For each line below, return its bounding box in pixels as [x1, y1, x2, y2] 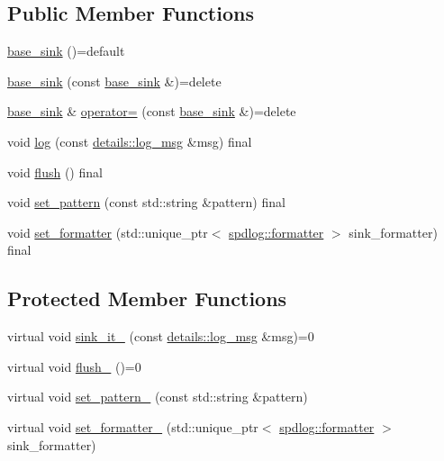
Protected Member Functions [7, 285, 287, 312]
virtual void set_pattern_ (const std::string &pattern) [7, 387, 308, 406]
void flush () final [7, 162, 103, 181]
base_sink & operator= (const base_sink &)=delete [7, 102, 296, 121]
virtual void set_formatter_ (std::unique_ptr [7, 417, 258, 436]
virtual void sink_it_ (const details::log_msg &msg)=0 [7, 327, 314, 346]
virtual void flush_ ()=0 [7, 357, 141, 375]
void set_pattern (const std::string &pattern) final [7, 193, 285, 212]
